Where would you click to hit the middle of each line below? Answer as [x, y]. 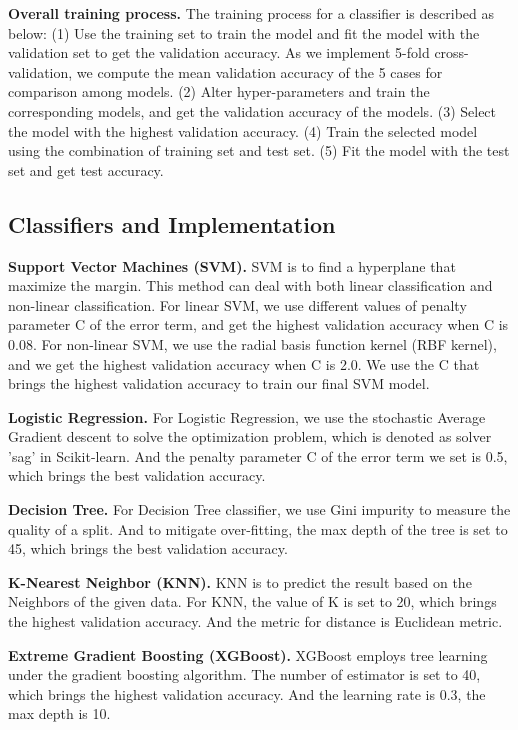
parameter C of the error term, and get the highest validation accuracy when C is [258, 324]
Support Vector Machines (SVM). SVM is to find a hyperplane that [232, 265]
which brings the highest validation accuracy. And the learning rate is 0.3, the [247, 693]
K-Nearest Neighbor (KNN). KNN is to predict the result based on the [240, 581]
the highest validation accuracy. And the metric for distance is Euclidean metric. [255, 621]
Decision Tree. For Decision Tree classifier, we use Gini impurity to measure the [259, 509]
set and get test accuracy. [86, 169]
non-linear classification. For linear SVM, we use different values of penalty [237, 304]
